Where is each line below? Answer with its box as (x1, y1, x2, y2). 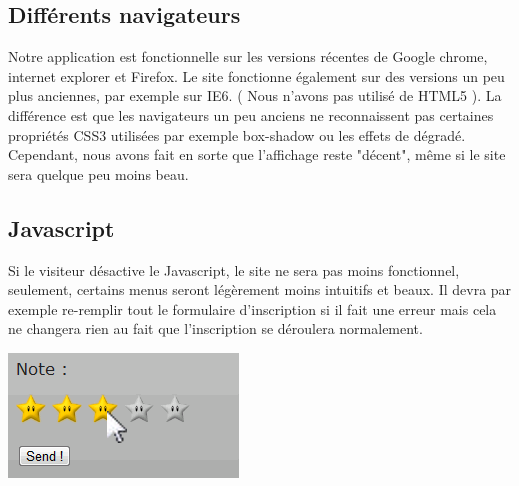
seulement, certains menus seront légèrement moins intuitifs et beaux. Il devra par (8, 279, 512, 300)
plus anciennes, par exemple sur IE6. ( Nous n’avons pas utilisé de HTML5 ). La (8, 85, 502, 106)
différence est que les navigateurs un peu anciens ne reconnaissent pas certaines (8, 104, 494, 125)
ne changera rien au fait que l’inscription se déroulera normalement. (8, 318, 423, 339)
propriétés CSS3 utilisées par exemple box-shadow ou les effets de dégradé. (8, 124, 466, 145)
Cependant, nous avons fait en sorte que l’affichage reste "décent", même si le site (8, 144, 506, 165)
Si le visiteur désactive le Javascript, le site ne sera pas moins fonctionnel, (8, 259, 460, 280)
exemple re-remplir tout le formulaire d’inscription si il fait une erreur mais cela (8, 298, 497, 319)
